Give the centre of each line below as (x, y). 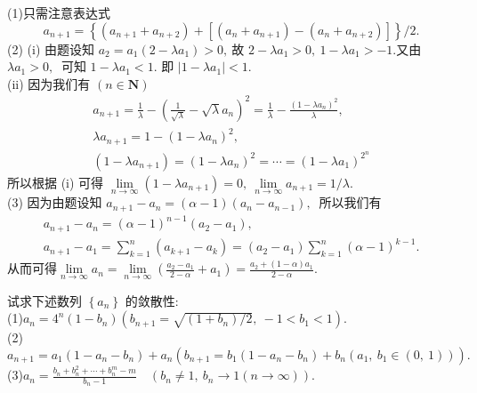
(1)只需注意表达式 (59, 12)
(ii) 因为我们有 (49, 83)
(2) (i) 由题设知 (51, 48)
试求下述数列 (44, 300)
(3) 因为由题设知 (55, 202)
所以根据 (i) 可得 (56, 182)
